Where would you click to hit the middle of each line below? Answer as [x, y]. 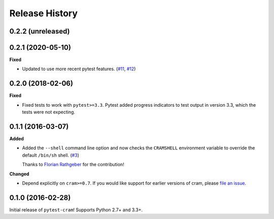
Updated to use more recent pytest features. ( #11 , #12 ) [79, 69]
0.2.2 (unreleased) [40, 31]
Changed [19, 174]
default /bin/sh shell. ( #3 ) [51, 155]
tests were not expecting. [49, 112]
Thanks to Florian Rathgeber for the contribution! [73, 165]
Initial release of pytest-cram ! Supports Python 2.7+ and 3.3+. [76, 210]
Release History [44, 13]
